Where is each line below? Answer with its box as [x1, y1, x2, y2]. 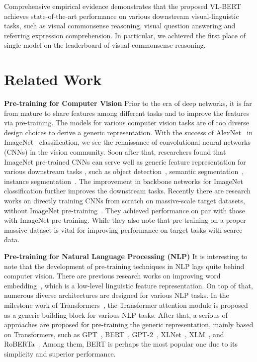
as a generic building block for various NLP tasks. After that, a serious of [4, 309, 228, 320]
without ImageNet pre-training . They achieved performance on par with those [4, 205, 245, 215]
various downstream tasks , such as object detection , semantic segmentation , [4, 166, 244, 177]
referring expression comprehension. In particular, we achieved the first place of [4, 30, 246, 40]
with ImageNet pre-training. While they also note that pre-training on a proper [4, 215, 246, 225]
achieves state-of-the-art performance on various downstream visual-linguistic [4, 10, 239, 21]
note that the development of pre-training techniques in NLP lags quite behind [4, 261, 245, 271]
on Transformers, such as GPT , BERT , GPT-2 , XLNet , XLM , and [4, 329, 224, 339]
